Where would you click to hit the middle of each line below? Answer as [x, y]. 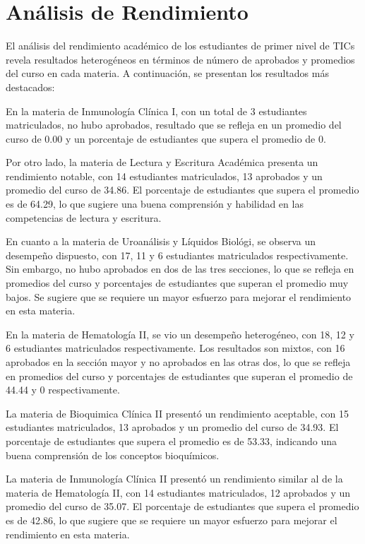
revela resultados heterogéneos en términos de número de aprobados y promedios [180, 59]
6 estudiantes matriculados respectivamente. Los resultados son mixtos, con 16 [175, 348]
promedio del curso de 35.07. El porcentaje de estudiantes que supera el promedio [182, 506]
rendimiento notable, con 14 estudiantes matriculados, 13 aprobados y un [164, 176]
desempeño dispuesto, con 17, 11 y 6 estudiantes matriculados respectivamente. [177, 255]
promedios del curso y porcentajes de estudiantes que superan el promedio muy [177, 283]
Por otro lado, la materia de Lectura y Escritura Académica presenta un [162, 162]
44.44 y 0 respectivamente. [63, 390]
